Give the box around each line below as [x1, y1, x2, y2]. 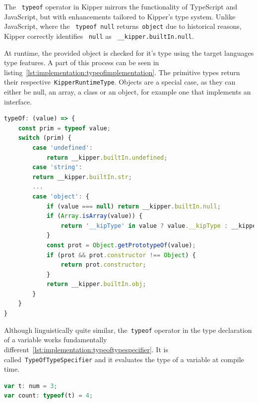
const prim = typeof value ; [18, 124, 111, 132]
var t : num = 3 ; [4, 382, 58, 390]
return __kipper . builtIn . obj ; [46, 281, 146, 288]
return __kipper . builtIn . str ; [32, 173, 132, 181]
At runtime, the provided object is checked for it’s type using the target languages [4, 47, 254, 58]
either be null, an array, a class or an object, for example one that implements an [4, 87, 251, 97]
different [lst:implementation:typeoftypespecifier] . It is [4, 344, 168, 354]
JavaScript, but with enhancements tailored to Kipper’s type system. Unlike [4, 11, 236, 21]
